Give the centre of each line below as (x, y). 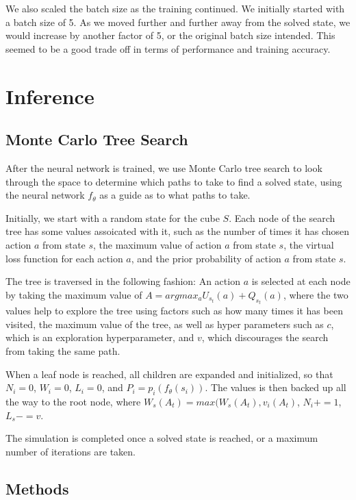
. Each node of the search (282, 217)
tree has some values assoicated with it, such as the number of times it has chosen (178, 231)
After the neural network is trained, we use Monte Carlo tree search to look (164, 167)
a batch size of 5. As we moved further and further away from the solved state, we (178, 22)
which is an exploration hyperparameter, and (100, 337)
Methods (37, 488)
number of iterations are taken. (71, 451)
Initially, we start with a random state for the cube (113, 217)
